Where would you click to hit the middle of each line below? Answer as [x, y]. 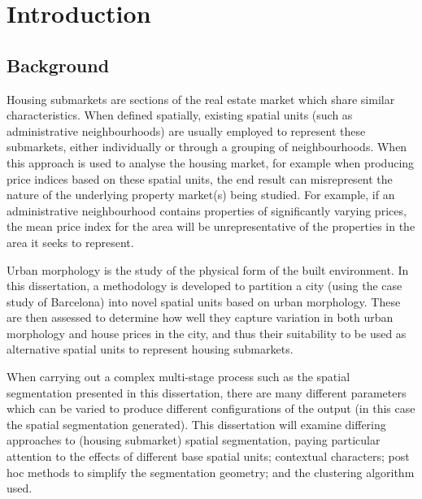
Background [58, 65]
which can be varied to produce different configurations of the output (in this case [211, 408]
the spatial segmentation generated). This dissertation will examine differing [196, 424]
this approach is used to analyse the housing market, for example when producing [211, 162]
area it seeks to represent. [70, 242]
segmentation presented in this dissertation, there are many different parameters [207, 392]
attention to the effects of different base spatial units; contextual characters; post [208, 456]
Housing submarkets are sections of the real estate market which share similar [201, 99]
